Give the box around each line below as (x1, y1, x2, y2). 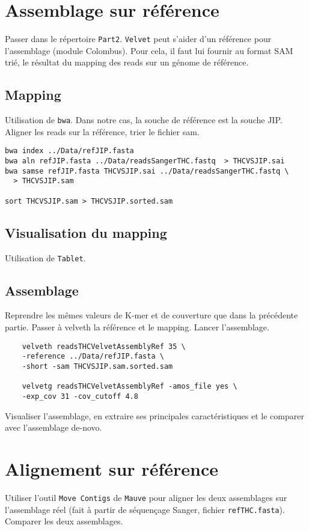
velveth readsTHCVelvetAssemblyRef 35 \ (22, 342, 186, 351)
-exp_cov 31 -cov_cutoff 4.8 (22, 392, 138, 401)
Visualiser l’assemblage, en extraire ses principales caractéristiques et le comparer (5, 409, 304, 422)
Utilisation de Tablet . (5, 251, 86, 264)
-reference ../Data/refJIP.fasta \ (22, 352, 164, 361)
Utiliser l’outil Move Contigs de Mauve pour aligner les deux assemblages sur (5, 491, 287, 503)
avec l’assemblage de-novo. (5, 421, 102, 434)
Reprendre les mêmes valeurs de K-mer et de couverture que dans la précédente (5, 309, 298, 321)
